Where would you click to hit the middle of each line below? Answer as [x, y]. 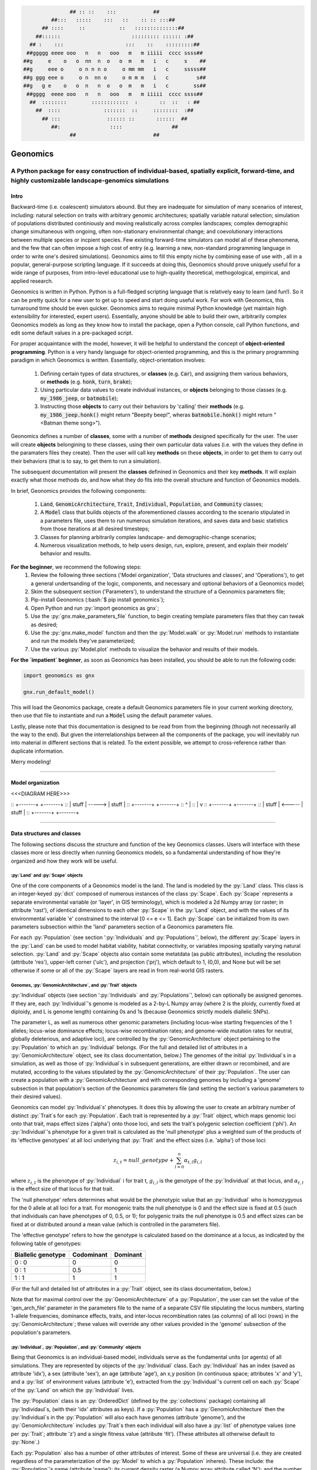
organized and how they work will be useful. [64, 861]
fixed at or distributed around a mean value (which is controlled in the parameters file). [115, 1224]
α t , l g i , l [193, 1161]
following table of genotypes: [46, 1243]
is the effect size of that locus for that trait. [62, 1189]
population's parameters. [41, 1332]
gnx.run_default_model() [59, 692]
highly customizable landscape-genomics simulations [90, 181]
